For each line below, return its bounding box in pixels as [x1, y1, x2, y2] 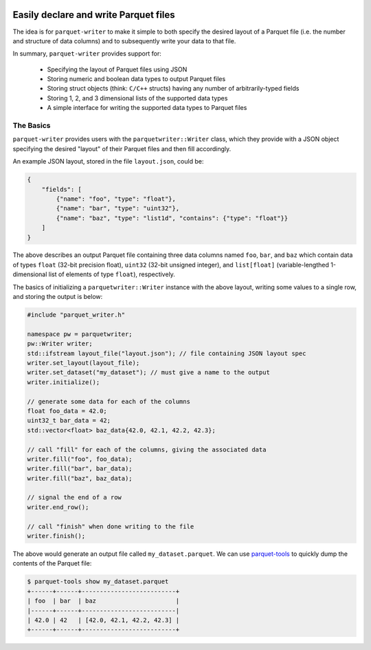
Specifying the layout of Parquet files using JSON [47, 65, 188, 74]
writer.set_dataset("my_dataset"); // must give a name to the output [27, 368, 271, 377]
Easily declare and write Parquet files [12, 9, 175, 21]
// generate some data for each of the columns [27, 397, 190, 405]
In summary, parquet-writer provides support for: [12, 49, 161, 58]
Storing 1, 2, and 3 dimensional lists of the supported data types [47, 93, 228, 102]
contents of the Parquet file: [12, 559, 92, 568]
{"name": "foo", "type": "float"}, [56, 194, 177, 203]
